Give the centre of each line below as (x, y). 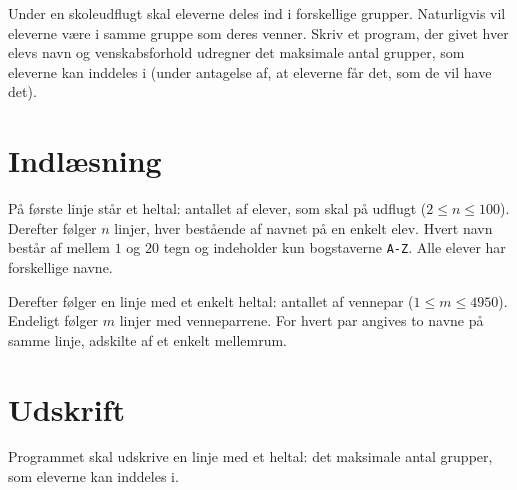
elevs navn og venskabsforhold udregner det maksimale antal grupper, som (236, 52)
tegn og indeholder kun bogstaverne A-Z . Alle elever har (334, 247)
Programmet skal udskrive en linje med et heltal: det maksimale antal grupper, (250, 456)
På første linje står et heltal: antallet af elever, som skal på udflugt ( (217, 208)
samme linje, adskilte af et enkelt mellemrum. (147, 339)
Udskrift (66, 408)
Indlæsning (85, 160)
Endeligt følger (53, 320)
